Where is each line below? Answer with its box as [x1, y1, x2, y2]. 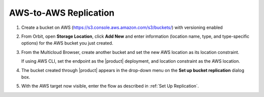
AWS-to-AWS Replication [9, 7, 115, 18]
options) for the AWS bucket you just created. [21, 40, 113, 46]
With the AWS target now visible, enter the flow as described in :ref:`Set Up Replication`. [21, 83, 199, 89]
